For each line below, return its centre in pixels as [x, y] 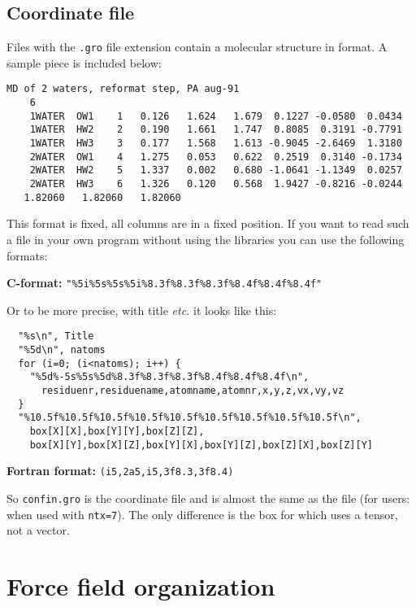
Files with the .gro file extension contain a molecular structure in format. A [197, 47]
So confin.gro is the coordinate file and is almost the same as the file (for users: [208, 498]
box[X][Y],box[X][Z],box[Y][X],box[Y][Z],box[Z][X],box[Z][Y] [201, 445]
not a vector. [38, 530]
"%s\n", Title [56, 336]
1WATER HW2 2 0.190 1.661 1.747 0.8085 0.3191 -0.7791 [216, 130]
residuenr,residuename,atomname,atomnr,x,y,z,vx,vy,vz [193, 391]
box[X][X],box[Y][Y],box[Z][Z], [117, 431]
